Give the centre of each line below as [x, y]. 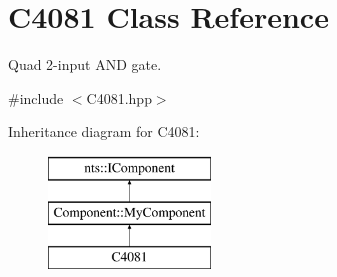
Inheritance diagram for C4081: [104, 131]
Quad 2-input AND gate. [85, 64]
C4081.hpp [119, 97]
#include [36, 97]
